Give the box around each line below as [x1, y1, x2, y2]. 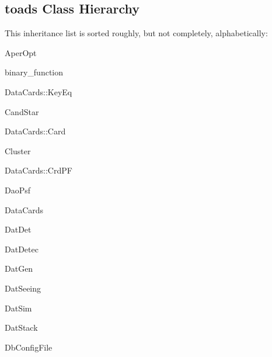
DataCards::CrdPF [5, 164, 72, 176]
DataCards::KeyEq [5, 85, 72, 98]
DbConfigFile [5, 341, 53, 353]
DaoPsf [5, 183, 31, 196]
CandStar [5, 105, 39, 117]
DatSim [5, 301, 32, 314]
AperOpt [5, 46, 37, 58]
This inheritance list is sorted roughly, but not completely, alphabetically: [5, 27, 268, 39]
